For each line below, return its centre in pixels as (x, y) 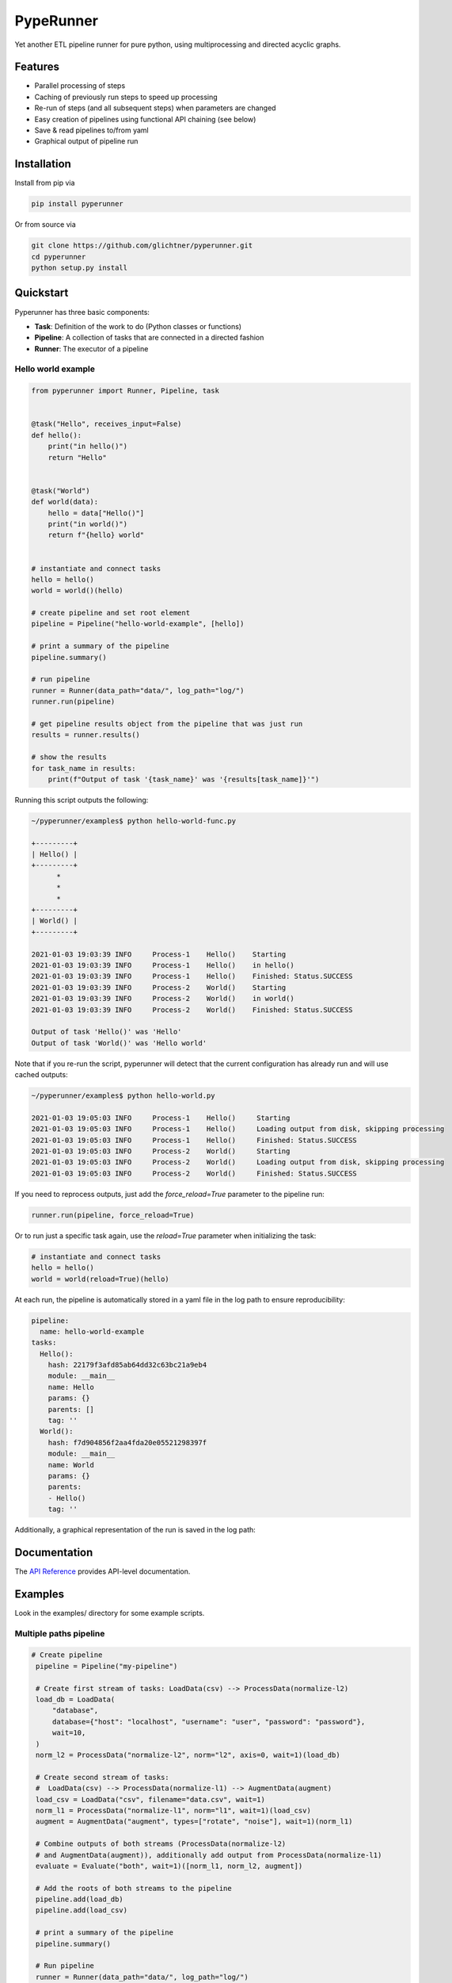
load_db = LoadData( (76, 1700)
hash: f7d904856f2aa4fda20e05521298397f (127, 1442)
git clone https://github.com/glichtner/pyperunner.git (142, 245)
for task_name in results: (84, 768)
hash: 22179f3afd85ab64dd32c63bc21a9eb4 (127, 1365)
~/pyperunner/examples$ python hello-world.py (123, 1096)
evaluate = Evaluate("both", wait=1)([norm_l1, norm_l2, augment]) (169, 1866)
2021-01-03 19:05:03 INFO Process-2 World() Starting (161, 1151)
